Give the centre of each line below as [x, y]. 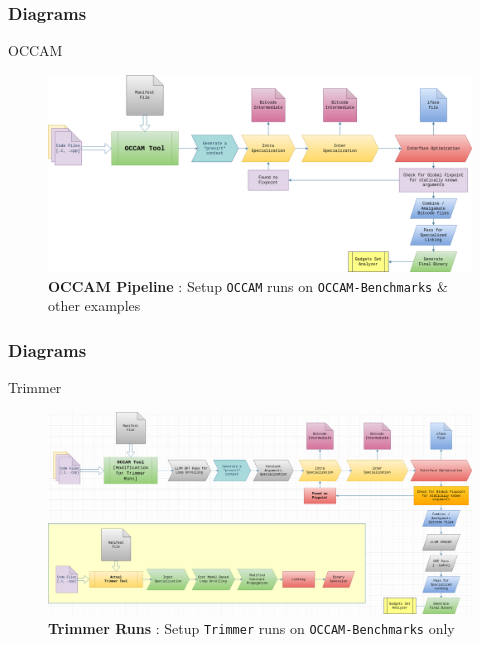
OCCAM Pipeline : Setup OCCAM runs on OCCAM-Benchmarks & [248, 285]
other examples [94, 305]
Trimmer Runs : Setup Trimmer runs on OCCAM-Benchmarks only [251, 627]
